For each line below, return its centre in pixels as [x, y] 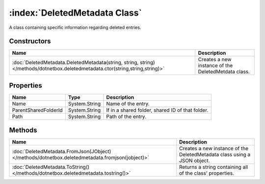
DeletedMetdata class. [224, 72]
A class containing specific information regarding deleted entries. [75, 27]
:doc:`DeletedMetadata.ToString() [51, 167]
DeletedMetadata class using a [215, 155]
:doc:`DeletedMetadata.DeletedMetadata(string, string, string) [84, 63]
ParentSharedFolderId [38, 110]
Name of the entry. [128, 104]
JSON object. [195, 161]
